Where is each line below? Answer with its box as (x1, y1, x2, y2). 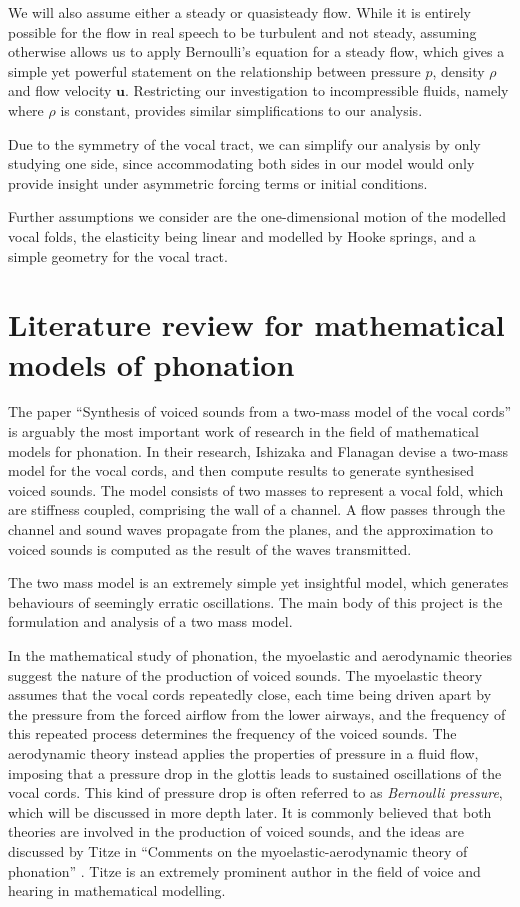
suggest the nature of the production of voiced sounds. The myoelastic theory (8, 664, 483, 685)
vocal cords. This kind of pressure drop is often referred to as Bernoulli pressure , (8, 782, 503, 803)
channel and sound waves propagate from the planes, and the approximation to (8, 519, 493, 539)
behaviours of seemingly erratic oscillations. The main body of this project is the (8, 591, 503, 612)
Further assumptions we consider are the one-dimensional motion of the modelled (8, 206, 507, 227)
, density (432, 60, 485, 81)
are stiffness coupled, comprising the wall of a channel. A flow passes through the (8, 499, 505, 520)
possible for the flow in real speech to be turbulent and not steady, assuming (8, 21, 477, 42)
